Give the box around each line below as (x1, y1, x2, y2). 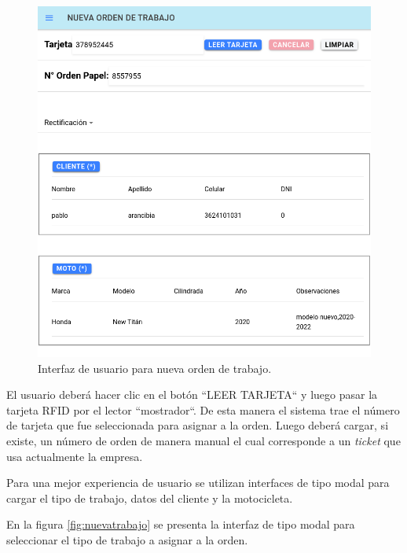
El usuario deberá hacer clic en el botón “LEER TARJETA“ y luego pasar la (6, 386, 378, 403)
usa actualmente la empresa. (6, 448, 143, 464)
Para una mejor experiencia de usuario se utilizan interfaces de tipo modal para (6, 474, 390, 491)
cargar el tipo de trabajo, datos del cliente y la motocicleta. (6, 489, 293, 506)
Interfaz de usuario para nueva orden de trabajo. (38, 359, 272, 376)
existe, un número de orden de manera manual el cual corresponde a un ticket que (6, 432, 401, 448)
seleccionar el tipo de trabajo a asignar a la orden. (6, 531, 248, 547)
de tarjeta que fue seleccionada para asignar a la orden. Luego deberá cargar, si (6, 417, 389, 433)
